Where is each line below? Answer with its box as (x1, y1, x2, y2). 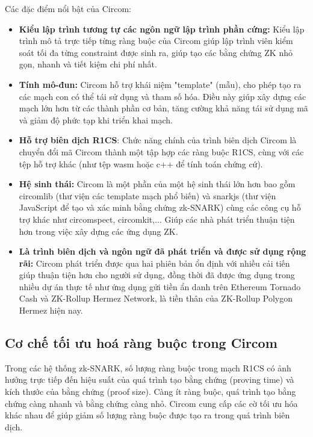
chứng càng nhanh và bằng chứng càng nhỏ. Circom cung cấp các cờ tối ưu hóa (5, 397, 298, 409)
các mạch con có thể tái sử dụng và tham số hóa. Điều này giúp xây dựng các (19, 90, 306, 102)
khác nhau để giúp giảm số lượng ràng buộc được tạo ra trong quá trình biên (5, 409, 290, 421)
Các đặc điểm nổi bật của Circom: (5, 2, 132, 14)
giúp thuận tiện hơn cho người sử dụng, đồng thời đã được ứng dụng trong (19, 268, 295, 281)
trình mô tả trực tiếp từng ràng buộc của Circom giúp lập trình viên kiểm (19, 34, 293, 47)
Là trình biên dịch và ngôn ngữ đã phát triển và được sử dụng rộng (19, 245, 306, 258)
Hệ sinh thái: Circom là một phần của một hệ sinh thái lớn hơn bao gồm (19, 178, 296, 190)
